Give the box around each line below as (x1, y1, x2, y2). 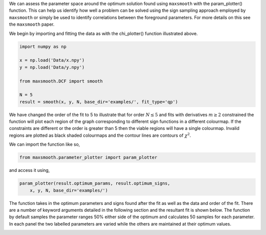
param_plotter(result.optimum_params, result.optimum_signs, (19, 181, 170, 186)
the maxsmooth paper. (9, 21, 55, 27)
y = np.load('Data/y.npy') (19, 64, 85, 70)
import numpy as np (19, 43, 66, 49)
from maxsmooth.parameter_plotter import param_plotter (19, 155, 158, 160)
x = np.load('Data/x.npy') (19, 57, 85, 63)
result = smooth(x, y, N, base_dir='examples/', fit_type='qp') (19, 99, 178, 105)
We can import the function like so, (9, 141, 80, 148)
